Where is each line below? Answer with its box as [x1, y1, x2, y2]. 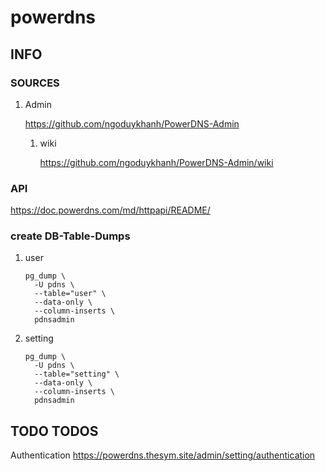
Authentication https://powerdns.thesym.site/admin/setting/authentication [10, 449, 316, 461]
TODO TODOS [10, 422, 99, 440]
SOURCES [10, 76, 60, 90]
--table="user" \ [34, 289, 107, 299]
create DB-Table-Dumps [10, 229, 131, 243]
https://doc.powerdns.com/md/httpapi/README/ [10, 204, 211, 216]
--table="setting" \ [34, 369, 120, 380]
